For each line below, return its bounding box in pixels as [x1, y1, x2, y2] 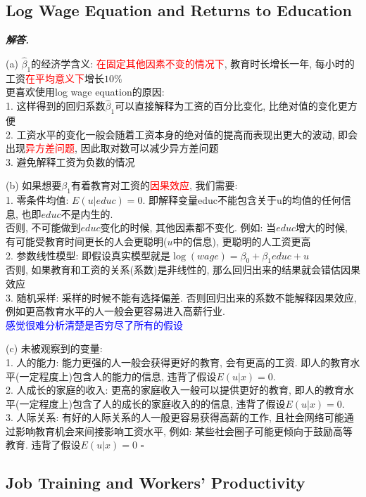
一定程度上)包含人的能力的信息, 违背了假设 [19, 368, 217, 383]
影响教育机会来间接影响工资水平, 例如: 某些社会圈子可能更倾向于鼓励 [15, 423, 334, 438]
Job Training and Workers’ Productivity [6, 472, 305, 493]
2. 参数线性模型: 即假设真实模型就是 [6, 247, 171, 262]
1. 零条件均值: [6, 193, 69, 207]
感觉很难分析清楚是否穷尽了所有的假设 [6, 317, 183, 332]
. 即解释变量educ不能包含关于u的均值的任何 [142, 193, 341, 207]
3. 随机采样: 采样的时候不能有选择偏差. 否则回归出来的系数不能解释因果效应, [6, 290, 357, 304]
